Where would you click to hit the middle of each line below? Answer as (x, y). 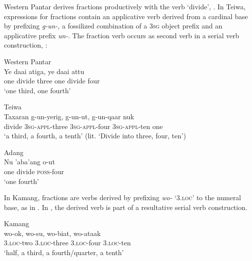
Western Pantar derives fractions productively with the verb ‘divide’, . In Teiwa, (125, 6)
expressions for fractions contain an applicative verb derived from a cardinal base (126, 16)
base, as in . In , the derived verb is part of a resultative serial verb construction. (126, 207)
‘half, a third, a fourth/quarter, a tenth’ (64, 252)
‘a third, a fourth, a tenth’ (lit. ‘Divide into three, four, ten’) (95, 136)
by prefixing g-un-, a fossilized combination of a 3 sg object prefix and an (113, 26)
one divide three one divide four (52, 81)
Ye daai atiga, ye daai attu (44, 71)
